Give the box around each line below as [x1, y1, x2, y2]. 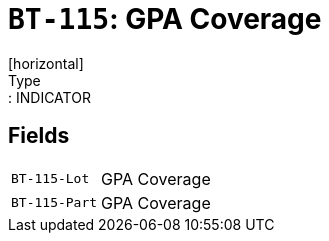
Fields [8, 123, 70, 149]
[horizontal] [8, 54, 84, 72]
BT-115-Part [11, 195, 98, 211]
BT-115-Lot [11, 171, 90, 187]
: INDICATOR [8, 88, 91, 106]
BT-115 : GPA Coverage [8, 2, 322, 36]
